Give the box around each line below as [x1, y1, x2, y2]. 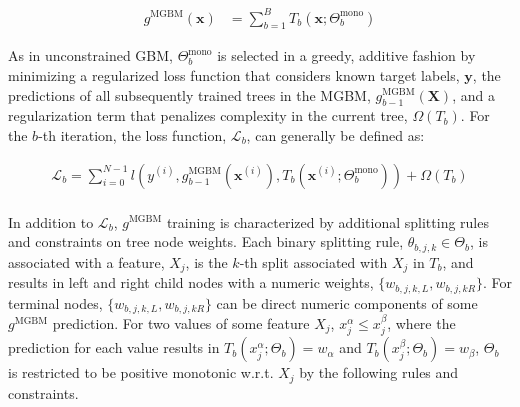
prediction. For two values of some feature [52, 312, 310, 333]
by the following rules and [299, 362, 459, 383]
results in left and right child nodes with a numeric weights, [8, 272, 374, 293]
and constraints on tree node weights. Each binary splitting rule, [8, 231, 404, 252]
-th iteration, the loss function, [38, 124, 227, 145]
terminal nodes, [8, 292, 103, 313]
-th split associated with [239, 251, 388, 272]
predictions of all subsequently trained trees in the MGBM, [8, 84, 371, 105]
